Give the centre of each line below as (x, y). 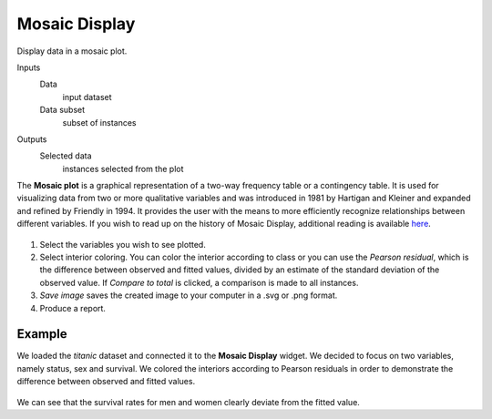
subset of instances (99, 122)
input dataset (87, 97)
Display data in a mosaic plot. (72, 51)
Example (42, 334)
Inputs (29, 67)
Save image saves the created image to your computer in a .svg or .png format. (189, 295)
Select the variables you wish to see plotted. (123, 244)
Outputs (32, 139)
